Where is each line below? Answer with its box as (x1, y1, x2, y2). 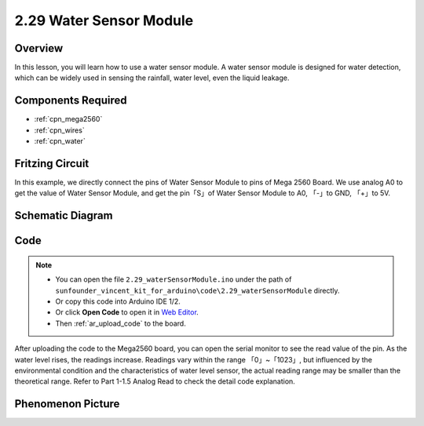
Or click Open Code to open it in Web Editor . (55, 308, 199, 317)
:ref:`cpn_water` (34, 137, 86, 146)
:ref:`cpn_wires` (34, 126, 86, 135)
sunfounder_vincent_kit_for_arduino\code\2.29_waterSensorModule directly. (55, 286, 341, 295)
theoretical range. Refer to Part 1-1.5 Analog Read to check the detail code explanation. (14, 377, 296, 386)
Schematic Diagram (14, 209, 113, 223)
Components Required (14, 94, 127, 107)
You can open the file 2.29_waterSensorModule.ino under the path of (55, 275, 292, 284)
